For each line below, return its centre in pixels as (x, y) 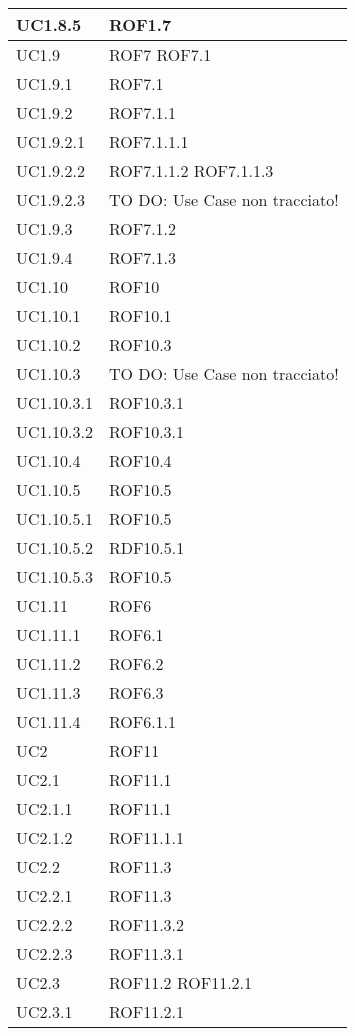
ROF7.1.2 (142, 228)
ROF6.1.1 (142, 721)
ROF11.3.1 (146, 953)
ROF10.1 (140, 315)
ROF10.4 (140, 460)
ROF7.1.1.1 (148, 141)
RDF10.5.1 (146, 547)
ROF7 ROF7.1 (160, 54)
